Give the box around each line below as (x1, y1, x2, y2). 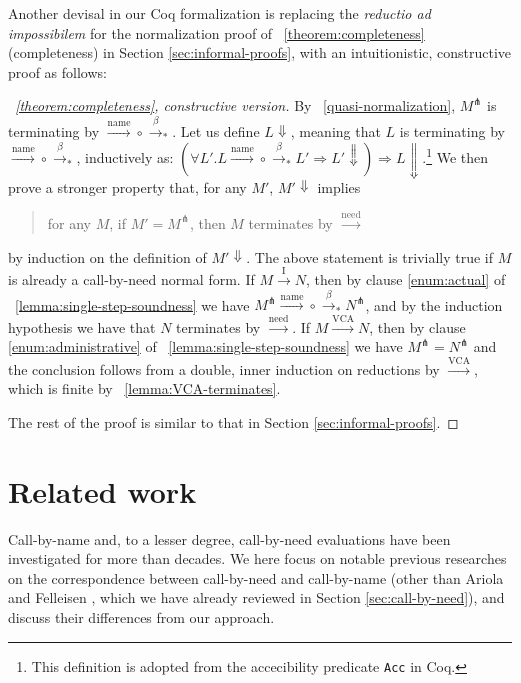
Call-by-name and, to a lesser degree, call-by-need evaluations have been (8, 528, 451, 549)
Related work (8, 470, 197, 511)
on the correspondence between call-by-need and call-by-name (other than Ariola (8, 567, 504, 588)
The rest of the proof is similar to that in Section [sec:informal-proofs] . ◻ (8, 411, 459, 432)
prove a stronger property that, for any (8, 176, 247, 197)
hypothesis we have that (8, 316, 156, 337)
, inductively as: (76, 147, 174, 168)
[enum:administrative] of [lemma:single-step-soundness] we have (8, 336, 403, 357)
